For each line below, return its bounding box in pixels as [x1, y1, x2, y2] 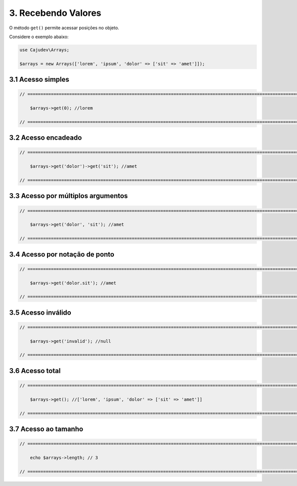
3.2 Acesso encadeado [9, 134, 82, 142]
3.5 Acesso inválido [9, 308, 71, 317]
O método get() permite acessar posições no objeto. [9, 25, 119, 31]
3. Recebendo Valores [9, 7, 101, 18]
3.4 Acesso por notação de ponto [9, 250, 115, 259]
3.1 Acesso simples [9, 75, 69, 84]
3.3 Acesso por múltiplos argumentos [9, 192, 128, 200]
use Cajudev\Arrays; [19, 47, 69, 53]
